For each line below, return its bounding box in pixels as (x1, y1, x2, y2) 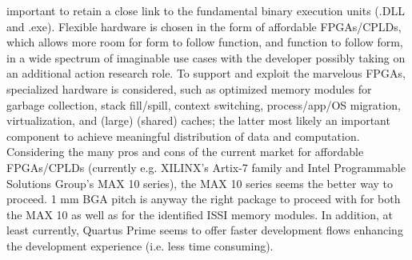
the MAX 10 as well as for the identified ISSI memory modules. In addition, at (6, 206, 393, 222)
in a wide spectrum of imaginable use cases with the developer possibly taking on (6, 49, 406, 66)
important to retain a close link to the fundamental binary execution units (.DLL (6, 2, 405, 18)
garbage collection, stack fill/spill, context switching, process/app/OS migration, (6, 96, 401, 113)
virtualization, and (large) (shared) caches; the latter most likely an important (6, 112, 390, 129)
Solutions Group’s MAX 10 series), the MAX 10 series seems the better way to (6, 174, 394, 191)
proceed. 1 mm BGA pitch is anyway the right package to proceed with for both (6, 190, 401, 207)
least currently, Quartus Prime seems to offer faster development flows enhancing (6, 222, 403, 238)
